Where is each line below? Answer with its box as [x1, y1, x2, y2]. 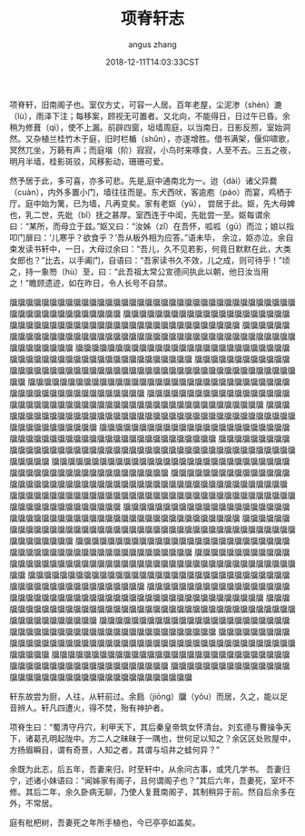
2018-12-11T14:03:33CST [105, 56, 200, 67]
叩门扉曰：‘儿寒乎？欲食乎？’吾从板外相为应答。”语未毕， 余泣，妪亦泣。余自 [9, 232, 294, 243]
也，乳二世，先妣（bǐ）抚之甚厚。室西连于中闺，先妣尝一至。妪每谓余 [9, 209, 271, 220]
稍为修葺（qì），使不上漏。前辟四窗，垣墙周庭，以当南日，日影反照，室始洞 [9, 122, 290, 133]
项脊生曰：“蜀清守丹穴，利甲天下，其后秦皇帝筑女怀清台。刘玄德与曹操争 [9, 722, 284, 732]
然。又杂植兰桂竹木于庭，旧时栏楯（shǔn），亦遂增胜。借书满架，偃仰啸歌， [9, 133, 295, 144]
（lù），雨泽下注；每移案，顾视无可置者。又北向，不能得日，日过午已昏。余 [9, 110, 290, 121]
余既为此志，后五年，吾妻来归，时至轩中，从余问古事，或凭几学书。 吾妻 [9, 763, 282, 774]
